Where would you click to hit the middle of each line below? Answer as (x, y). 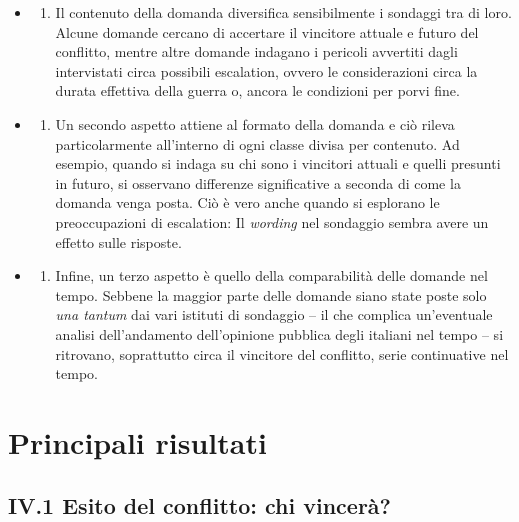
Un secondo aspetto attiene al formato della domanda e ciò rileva (255, 123)
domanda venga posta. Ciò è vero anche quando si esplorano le (247, 202)
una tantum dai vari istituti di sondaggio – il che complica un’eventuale (274, 314)
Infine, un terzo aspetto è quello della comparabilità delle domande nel (271, 275)
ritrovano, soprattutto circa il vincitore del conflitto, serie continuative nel (282, 353)
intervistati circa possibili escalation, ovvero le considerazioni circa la (266, 70)
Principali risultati (137, 441)
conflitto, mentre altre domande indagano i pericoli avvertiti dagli (256, 51)
